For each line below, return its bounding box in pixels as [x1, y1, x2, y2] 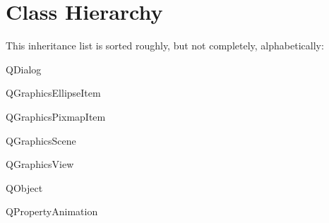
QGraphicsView [6, 157, 74, 171]
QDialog [6, 61, 42, 76]
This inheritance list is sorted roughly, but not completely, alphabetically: [6, 38, 324, 53]
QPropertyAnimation [6, 204, 98, 219]
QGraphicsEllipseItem [6, 85, 101, 100]
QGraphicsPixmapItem [6, 109, 106, 123]
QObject [6, 180, 43, 195]
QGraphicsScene [6, 133, 76, 147]
